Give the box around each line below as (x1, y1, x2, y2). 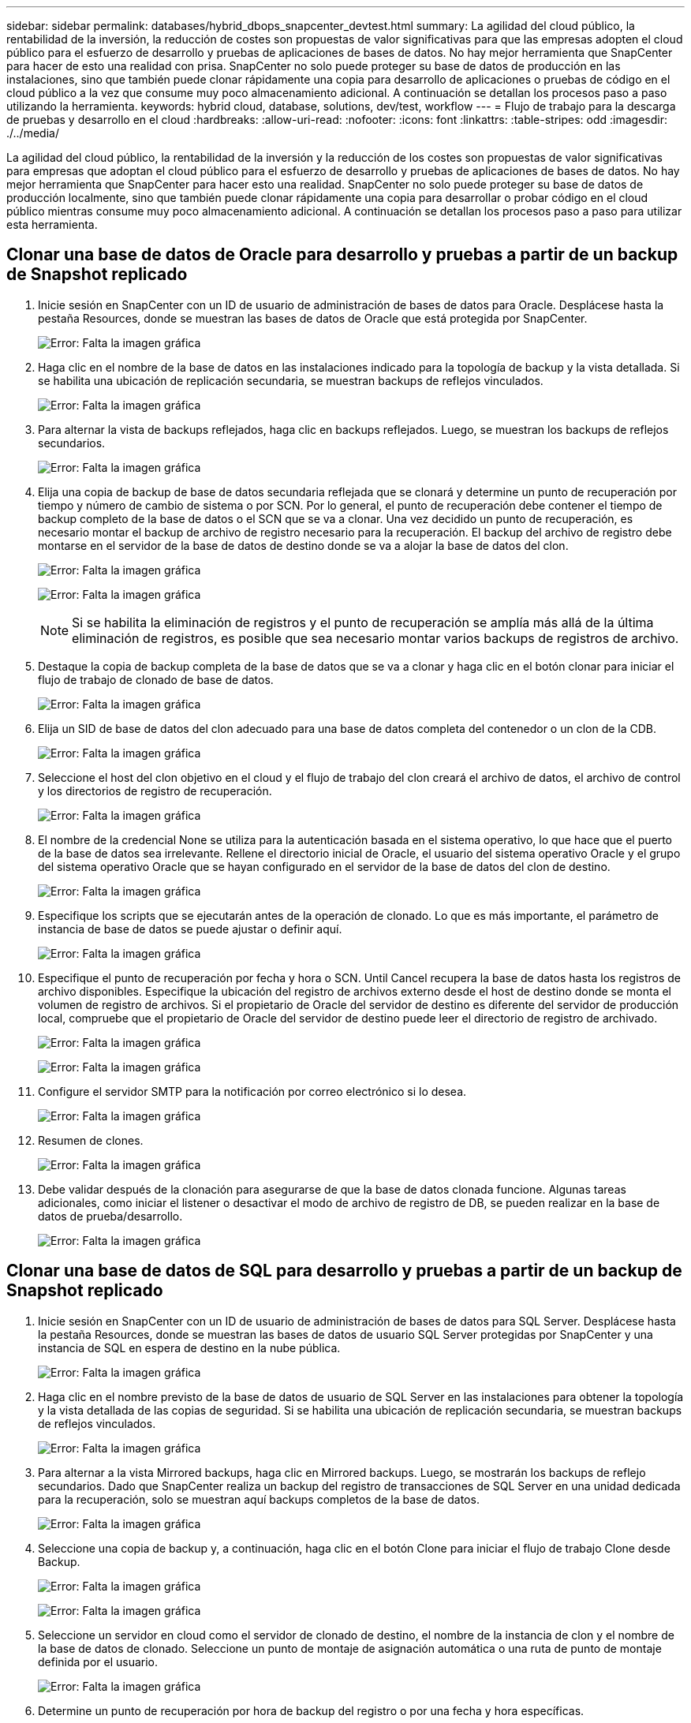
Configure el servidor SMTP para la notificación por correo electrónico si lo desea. (38, 1084, 467, 1098)
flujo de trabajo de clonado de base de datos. (38, 672, 274, 686)
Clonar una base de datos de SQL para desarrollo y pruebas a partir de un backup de (6, 1261, 682, 1281)
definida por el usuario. (38, 1654, 159, 1669)
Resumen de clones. (38, 1133, 144, 1147)
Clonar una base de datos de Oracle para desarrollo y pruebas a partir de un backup (6, 245, 678, 265)
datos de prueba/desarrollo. (38, 1209, 183, 1223)
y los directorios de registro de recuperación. (38, 783, 272, 798)
